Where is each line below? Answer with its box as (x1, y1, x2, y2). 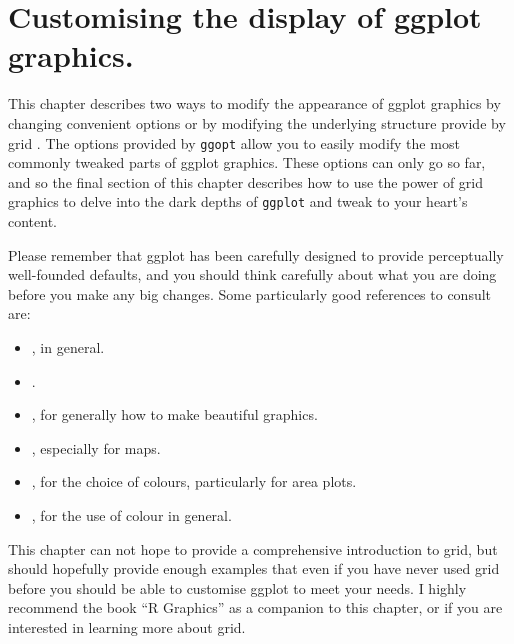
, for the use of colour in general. (31, 504, 232, 525)
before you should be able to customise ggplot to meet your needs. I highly (8, 577, 467, 598)
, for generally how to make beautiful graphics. (31, 404, 318, 425)
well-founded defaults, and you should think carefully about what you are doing (8, 264, 497, 285)
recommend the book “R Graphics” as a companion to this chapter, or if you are (8, 597, 503, 618)
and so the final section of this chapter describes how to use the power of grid (8, 171, 484, 192)
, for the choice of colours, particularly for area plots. (31, 471, 357, 492)
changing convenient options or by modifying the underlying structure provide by (8, 112, 506, 133)
